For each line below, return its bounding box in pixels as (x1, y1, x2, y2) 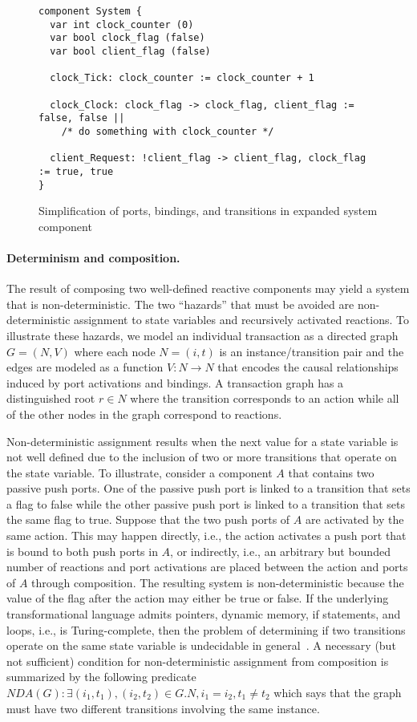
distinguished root (6, 390, 95, 407)
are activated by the (305, 511, 404, 528)
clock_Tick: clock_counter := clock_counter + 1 (50, 72, 314, 84)
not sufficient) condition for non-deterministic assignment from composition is (6, 652, 389, 669)
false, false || (38, 112, 125, 124)
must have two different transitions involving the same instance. (6, 700, 320, 716)
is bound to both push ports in (6, 542, 158, 559)
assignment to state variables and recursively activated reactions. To (74, 311, 409, 328)
